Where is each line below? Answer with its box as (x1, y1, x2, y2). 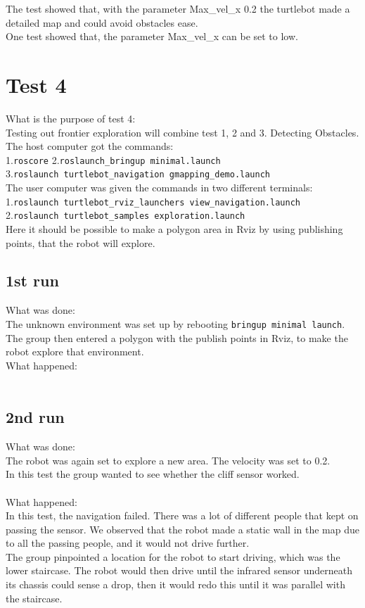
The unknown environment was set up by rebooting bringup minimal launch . (6, 316, 345, 331)
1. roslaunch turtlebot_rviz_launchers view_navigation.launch (6, 194, 300, 208)
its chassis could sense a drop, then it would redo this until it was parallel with (6, 577, 345, 592)
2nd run (6, 406, 65, 428)
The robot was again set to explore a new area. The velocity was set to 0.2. (6, 452, 331, 467)
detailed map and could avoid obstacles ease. (6, 15, 198, 30)
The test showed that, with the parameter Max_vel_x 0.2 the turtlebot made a (6, 1, 350, 15)
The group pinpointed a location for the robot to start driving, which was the (6, 549, 340, 564)
